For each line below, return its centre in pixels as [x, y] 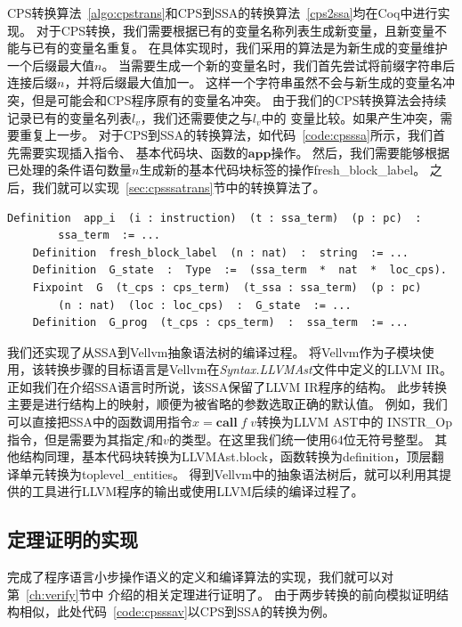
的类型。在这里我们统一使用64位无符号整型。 [300, 439]
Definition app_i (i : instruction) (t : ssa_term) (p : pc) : [215, 218]
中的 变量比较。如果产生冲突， [351, 117]
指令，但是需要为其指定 [76, 439]
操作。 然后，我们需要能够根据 [361, 152]
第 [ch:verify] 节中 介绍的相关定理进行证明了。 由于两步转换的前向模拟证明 [222, 594]
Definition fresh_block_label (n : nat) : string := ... [221, 252]
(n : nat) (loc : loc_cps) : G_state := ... [205, 305]
